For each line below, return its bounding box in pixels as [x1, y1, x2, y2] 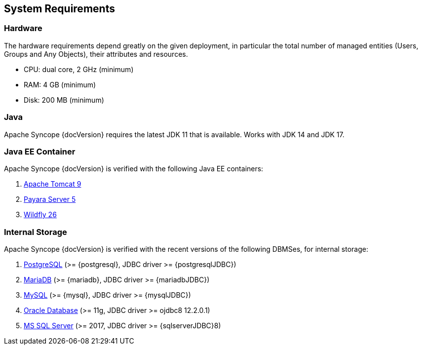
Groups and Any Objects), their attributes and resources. [4, 49, 188, 58]
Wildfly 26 [24, 210, 57, 219]
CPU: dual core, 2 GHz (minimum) [24, 65, 134, 74]
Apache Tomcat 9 [24, 180, 81, 189]
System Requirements [4, 2, 115, 15]
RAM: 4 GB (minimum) [24, 80, 96, 89]
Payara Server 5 [24, 195, 76, 204]
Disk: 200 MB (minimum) [24, 95, 104, 104]
